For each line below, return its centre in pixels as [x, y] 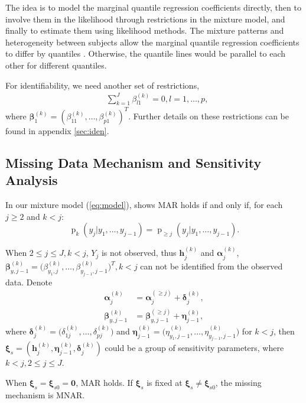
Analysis [32, 180]
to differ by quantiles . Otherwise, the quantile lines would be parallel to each [146, 53]
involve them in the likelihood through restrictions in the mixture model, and [145, 19]
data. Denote [29, 282]
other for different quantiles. [56, 65]
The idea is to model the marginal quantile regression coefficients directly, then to [153, 7]
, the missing [238, 383]
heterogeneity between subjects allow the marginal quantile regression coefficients [152, 42]
